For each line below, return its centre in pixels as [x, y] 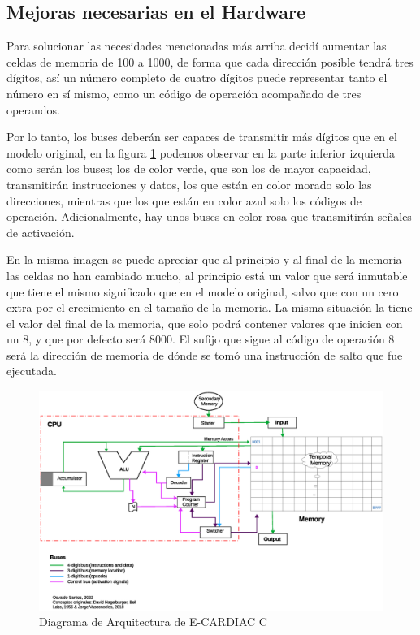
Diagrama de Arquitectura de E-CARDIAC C [153, 622]
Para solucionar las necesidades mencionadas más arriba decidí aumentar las [197, 46]
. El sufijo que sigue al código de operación [278, 339]
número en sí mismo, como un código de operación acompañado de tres [184, 93]
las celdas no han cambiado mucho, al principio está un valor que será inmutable [207, 275]
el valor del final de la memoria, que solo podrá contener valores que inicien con [205, 323]
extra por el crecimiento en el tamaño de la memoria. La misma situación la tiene [210, 307]
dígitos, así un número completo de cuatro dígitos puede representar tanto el [197, 78]
